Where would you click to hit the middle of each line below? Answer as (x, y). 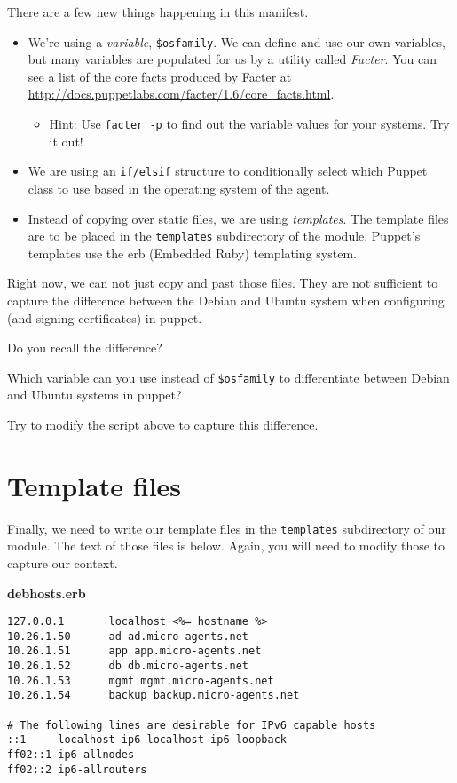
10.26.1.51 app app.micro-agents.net (134, 651)
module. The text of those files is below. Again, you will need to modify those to (226, 546)
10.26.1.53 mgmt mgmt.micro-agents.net (141, 680)
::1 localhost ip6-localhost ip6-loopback (147, 740)
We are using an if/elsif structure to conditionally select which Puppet (228, 171)
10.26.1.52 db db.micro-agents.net (128, 666)
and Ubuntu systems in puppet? (95, 395)
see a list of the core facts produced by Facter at (160, 76)
